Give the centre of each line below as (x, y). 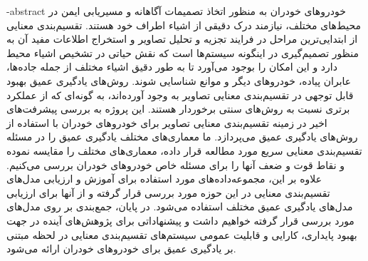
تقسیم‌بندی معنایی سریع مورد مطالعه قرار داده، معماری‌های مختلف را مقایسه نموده (184, 150)
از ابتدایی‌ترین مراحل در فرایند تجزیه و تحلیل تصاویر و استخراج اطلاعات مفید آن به (182, 39)
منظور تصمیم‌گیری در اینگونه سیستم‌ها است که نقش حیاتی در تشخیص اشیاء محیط (183, 52)
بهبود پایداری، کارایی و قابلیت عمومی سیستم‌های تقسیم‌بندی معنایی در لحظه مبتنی (182, 234)
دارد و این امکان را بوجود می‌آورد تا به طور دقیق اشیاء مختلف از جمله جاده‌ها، (172, 67)
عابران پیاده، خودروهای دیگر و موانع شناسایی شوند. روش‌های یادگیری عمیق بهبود (179, 80)
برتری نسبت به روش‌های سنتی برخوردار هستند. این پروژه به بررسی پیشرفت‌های (178, 109)
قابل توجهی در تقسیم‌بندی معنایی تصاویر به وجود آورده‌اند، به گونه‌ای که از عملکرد (180, 94)
